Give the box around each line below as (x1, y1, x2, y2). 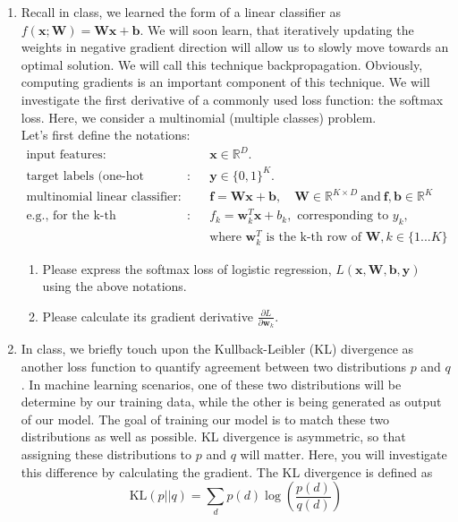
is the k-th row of (266, 231, 362, 244)
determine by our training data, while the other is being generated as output (21, 392, 442, 411)
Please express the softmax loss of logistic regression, (42, 259, 332, 278)
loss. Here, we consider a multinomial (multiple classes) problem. (21, 107, 377, 126)
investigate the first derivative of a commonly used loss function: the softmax (21, 90, 444, 108)
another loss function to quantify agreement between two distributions (21, 357, 406, 376)
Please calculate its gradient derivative (42, 306, 253, 325)
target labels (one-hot (26, 169, 144, 183)
